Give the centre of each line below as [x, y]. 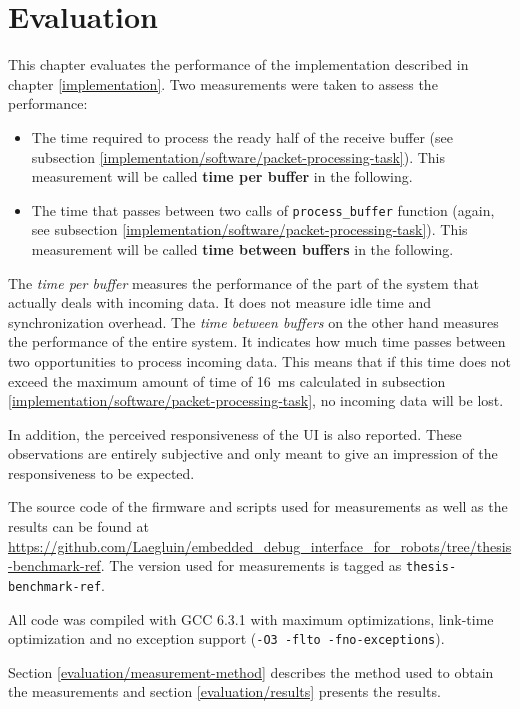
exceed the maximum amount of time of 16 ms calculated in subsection [227, 380]
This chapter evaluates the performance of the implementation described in [238, 64]
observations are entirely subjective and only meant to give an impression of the [253, 453]
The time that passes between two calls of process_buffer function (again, [263, 209]
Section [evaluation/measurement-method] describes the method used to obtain [251, 671]
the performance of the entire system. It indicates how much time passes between [257, 341]
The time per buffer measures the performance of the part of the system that [243, 282]
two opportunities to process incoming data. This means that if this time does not [260, 360]
